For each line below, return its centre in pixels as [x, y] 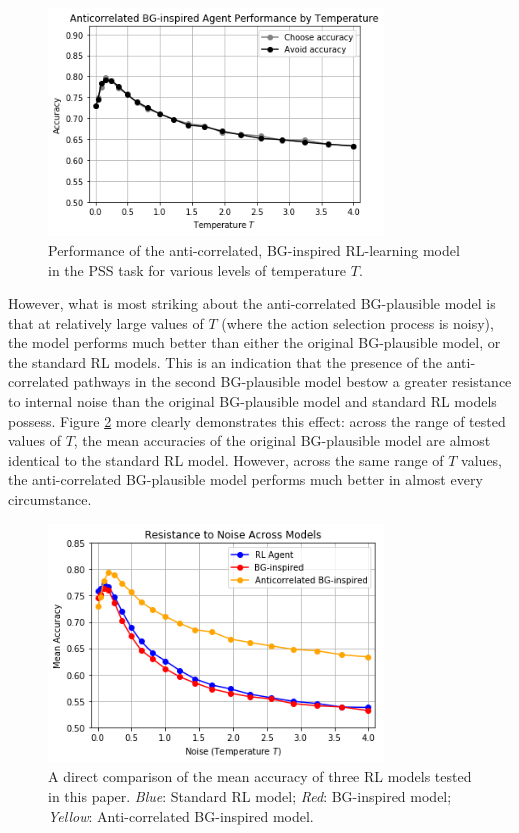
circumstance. [50, 499]
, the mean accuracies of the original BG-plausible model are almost [282, 440]
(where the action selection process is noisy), [357, 322]
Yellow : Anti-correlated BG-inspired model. [181, 815]
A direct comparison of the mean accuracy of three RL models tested [260, 776]
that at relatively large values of [106, 322]
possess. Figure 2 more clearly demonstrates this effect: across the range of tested [257, 420]
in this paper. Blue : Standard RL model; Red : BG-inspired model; [250, 796]
